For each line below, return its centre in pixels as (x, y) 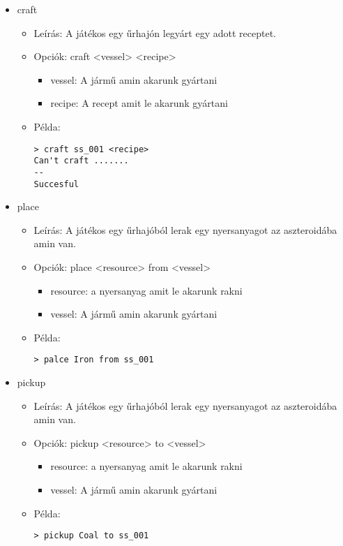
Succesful (56, 184)
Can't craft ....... (81, 161)
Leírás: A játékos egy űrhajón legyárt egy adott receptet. (155, 32)
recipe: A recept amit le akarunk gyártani (139, 103)
